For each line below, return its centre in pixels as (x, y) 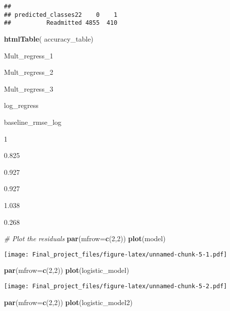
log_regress (21, 105)
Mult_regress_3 (29, 88)
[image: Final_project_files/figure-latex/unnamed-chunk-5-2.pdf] (116, 286)
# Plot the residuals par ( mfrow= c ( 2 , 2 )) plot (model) (85, 238)
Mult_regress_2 (29, 72)
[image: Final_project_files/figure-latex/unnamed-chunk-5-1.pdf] (116, 254)
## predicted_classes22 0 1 (61, 15)
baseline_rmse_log (33, 122)
